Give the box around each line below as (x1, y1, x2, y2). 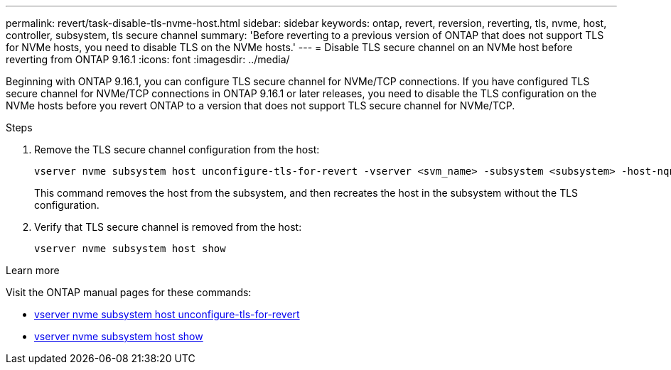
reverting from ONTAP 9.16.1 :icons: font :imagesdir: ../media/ (6, 53, 290, 65)
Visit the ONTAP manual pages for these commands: (6, 286, 252, 298)
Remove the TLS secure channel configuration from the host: (34, 143, 320, 156)
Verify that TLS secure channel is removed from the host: (34, 221, 302, 233)
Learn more (6, 264, 60, 276)
